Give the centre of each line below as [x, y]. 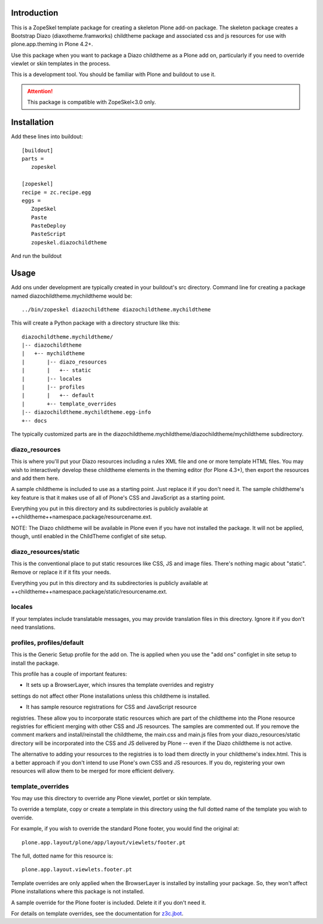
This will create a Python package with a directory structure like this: [95, 323]
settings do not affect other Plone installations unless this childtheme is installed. [111, 696]
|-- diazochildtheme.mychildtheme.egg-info [86, 412]
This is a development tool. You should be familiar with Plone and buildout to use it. [113, 74]
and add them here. [35, 478]
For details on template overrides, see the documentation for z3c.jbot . [97, 913]
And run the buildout [36, 256]
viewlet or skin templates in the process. [61, 63]
